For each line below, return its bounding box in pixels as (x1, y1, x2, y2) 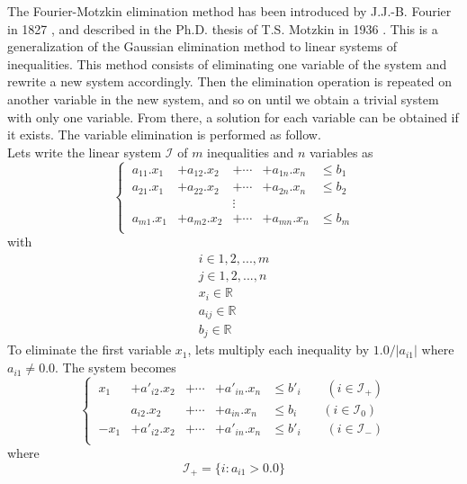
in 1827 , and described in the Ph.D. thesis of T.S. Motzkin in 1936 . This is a (7, 19, 438, 38)
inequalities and (207, 142, 294, 161)
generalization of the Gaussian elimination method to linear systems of (7, 37, 398, 56)
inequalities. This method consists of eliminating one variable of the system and (7, 54, 447, 73)
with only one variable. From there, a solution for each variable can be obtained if (7, 107, 459, 126)
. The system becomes (55, 358, 176, 377)
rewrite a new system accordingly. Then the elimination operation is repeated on (7, 72, 452, 91)
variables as (310, 142, 373, 161)
